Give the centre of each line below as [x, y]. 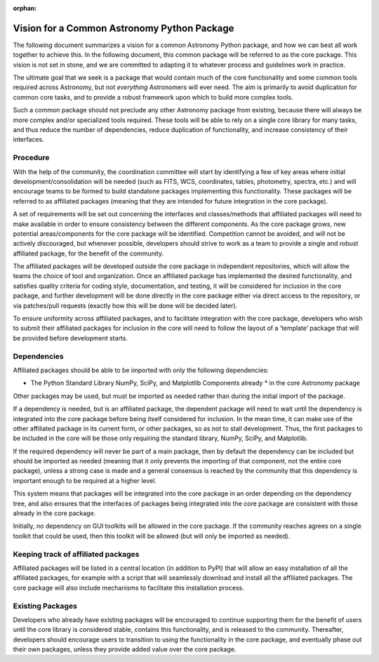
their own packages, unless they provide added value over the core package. [125, 649]
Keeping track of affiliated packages [76, 554]
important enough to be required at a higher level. [85, 480]
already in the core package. [54, 513]
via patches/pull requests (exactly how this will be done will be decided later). [125, 305]
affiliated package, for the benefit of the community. [88, 253]
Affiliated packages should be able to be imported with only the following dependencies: [141, 370]
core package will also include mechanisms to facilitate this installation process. [129, 588]
